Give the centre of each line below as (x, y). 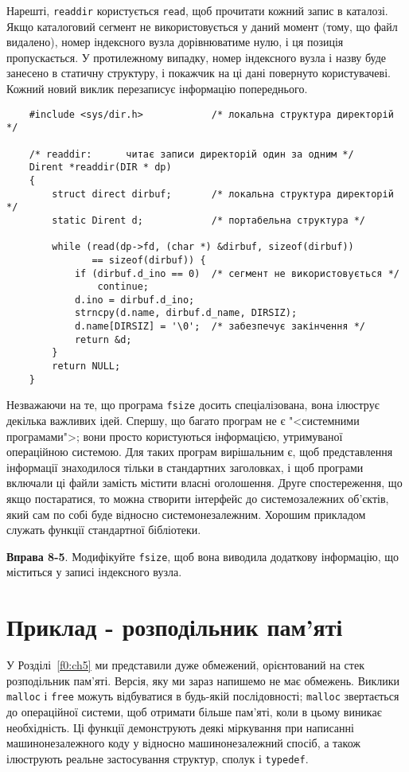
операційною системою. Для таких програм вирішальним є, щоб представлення (200, 452)
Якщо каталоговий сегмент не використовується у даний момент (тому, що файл (202, 26)
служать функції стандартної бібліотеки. (104, 530)
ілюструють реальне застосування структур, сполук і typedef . (158, 758)
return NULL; (86, 367)
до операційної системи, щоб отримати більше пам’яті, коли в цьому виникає (194, 712)
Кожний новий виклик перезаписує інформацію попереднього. (157, 89)
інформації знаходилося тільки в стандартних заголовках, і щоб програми (185, 467)
